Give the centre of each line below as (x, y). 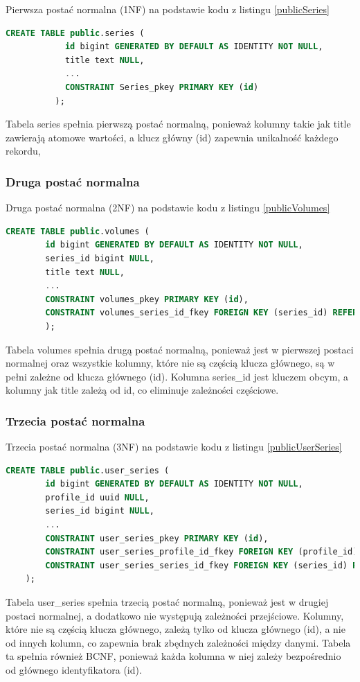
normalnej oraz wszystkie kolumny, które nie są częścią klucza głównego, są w (170, 363)
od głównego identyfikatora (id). (74, 670)
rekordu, (23, 151)
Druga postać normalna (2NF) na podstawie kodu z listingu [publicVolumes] (168, 208)
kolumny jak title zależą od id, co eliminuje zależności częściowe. (142, 390)
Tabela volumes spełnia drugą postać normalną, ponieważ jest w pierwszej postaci (180, 349)
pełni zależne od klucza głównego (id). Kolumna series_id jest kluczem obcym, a (177, 376)
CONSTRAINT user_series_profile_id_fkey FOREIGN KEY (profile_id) (201, 552)
